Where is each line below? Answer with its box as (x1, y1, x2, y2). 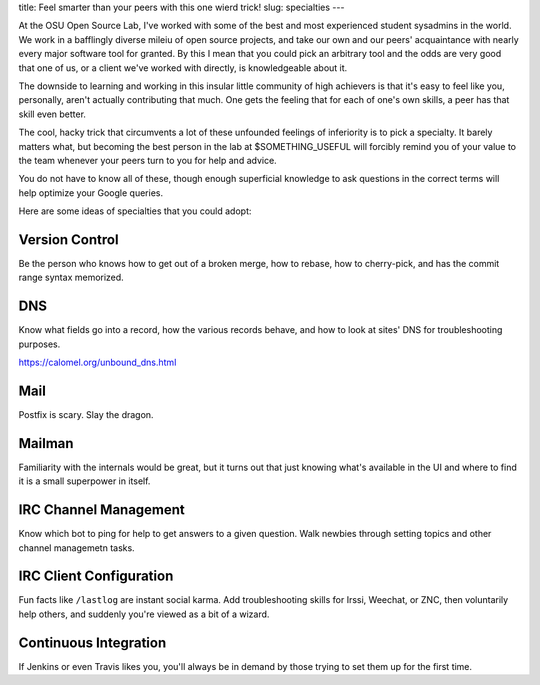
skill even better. (18, 108, 87, 120)
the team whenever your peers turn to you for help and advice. (18, 154, 277, 166)
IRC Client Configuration (18, 568, 174, 585)
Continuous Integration (18, 634, 167, 651)
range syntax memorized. (18, 271, 124, 284)
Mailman (18, 435, 74, 452)
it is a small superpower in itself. (18, 475, 151, 487)
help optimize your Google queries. (18, 186, 164, 199)
